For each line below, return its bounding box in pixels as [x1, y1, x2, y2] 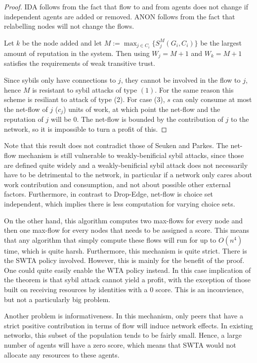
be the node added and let [22, 37, 102, 48]
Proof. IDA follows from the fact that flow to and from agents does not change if [4, 1, 248, 11]
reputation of [4, 114, 43, 124]
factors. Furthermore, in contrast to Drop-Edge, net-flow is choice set [4, 189, 214, 199]
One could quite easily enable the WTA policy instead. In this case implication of [4, 264, 251, 275]
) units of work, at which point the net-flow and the [63, 104, 220, 114]
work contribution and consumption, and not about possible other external [4, 179, 231, 189]
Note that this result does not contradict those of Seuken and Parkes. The [4, 140, 228, 151]
